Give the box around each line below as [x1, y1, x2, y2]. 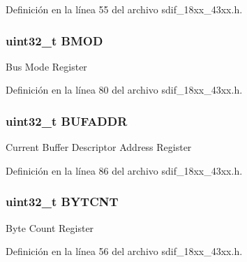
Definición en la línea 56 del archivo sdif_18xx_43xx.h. [6, 244, 243, 259]
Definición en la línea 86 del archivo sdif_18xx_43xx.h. [6, 163, 243, 177]
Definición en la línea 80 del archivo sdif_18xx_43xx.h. [6, 82, 243, 97]
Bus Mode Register [6, 59, 87, 73]
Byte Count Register [6, 220, 94, 235]
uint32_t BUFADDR [6, 112, 128, 129]
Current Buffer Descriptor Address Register [6, 140, 192, 154]
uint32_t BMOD [6, 31, 103, 49]
